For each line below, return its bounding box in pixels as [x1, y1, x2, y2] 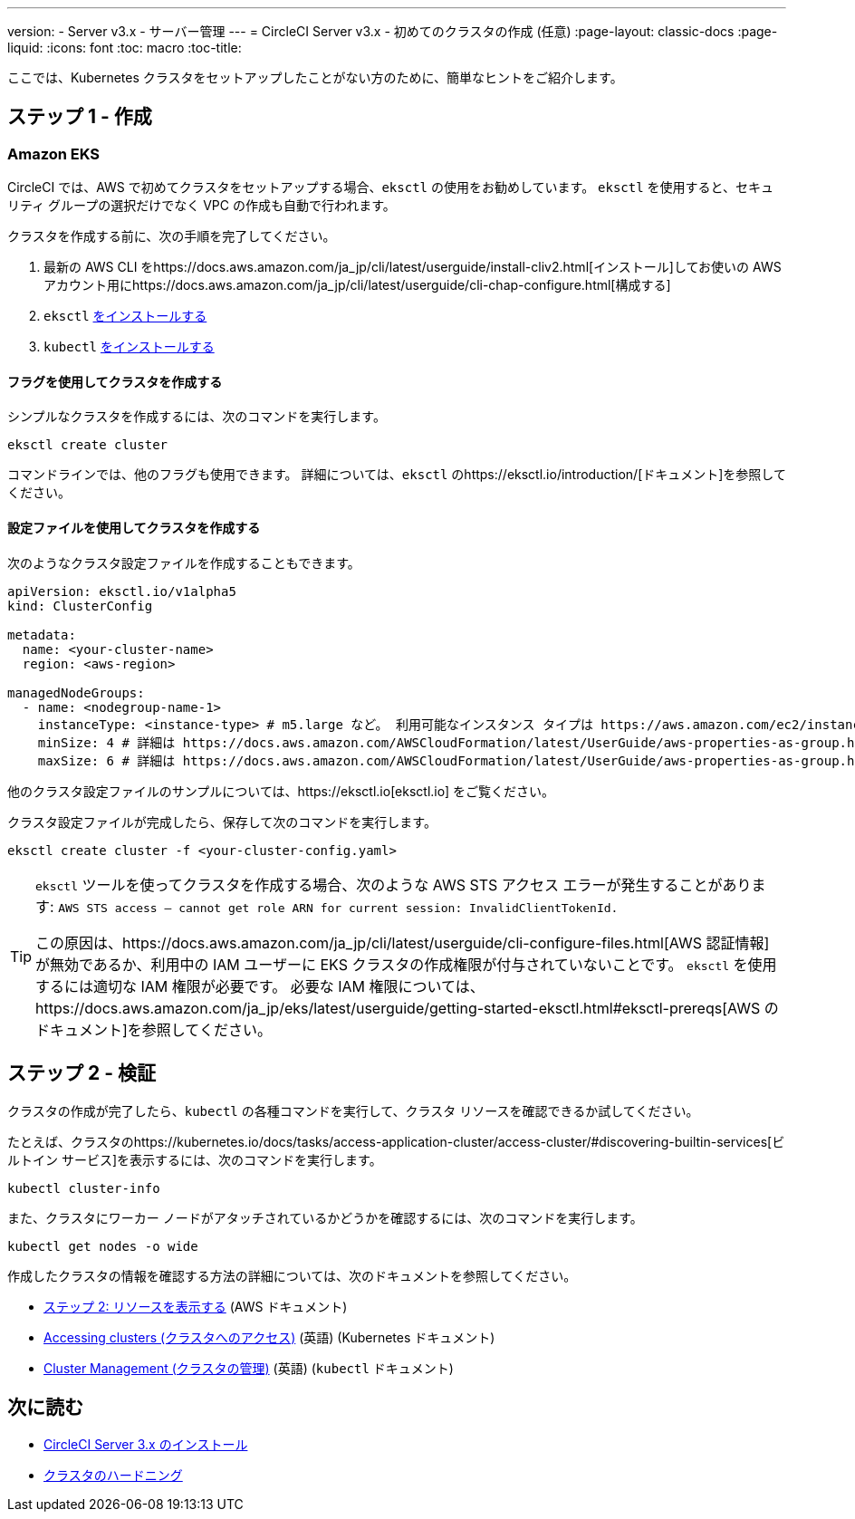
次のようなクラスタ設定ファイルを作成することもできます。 [7, 554, 360, 571]
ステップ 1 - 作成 [7, 105, 152, 129]
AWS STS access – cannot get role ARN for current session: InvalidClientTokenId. [58, 900, 619, 915]
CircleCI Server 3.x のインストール [43, 1437, 248, 1453]
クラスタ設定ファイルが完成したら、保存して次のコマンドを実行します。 [7, 813, 437, 830]
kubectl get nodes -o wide [7, 1238, 198, 1254]
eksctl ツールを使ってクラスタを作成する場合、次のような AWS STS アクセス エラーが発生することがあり [35, 875, 752, 894]
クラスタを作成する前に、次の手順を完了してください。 [7, 228, 336, 245]
